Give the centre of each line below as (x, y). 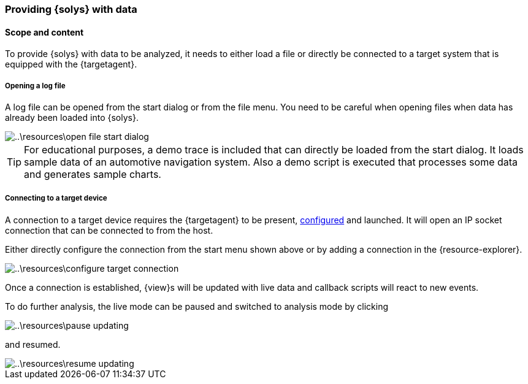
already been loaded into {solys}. (72, 117)
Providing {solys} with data (71, 9)
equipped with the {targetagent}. (71, 64)
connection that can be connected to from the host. (109, 230)
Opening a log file (35, 86)
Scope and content (44, 32)
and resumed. (33, 344)
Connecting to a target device (56, 198)
